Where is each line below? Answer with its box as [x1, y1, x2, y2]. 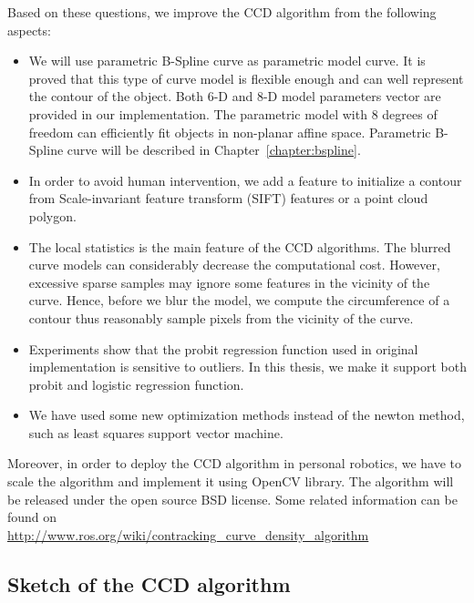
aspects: [7, 20, 51, 39]
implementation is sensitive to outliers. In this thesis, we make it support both [28, 357, 467, 376]
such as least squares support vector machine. [28, 423, 283, 442]
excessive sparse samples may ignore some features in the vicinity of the [28, 272, 430, 291]
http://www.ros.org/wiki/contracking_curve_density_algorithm [7, 525, 369, 544]
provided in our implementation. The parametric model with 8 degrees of [28, 104, 438, 123]
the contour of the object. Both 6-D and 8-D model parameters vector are [28, 87, 441, 106]
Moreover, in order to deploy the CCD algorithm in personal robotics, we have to [7, 454, 462, 473]
